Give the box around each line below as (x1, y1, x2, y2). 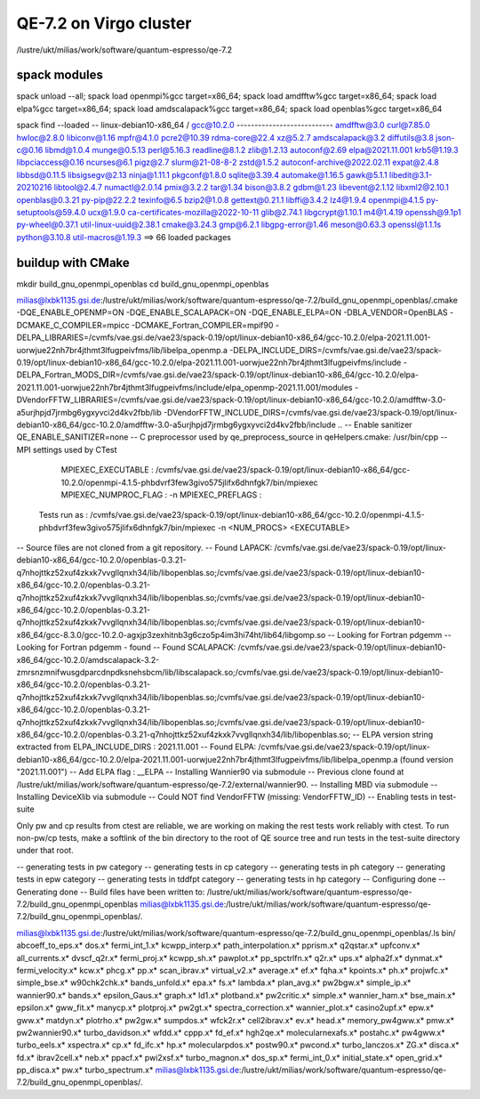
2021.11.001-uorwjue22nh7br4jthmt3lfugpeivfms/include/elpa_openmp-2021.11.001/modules (16, 382, 353, 392)
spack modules (16, 68, 104, 83)
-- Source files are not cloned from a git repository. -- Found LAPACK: (16, 543, 273, 554)
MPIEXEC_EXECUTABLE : (60, 465, 155, 475)
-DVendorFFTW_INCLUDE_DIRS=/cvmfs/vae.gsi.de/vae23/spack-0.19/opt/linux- (163, 407, 458, 417)
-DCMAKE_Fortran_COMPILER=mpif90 (131, 319, 274, 330)
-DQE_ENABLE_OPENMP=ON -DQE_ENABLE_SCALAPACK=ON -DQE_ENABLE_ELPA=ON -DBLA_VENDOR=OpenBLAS (16, 307, 448, 318)
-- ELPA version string (352, 729, 434, 739)
